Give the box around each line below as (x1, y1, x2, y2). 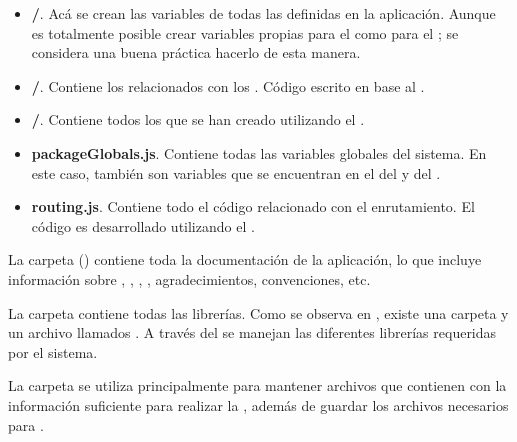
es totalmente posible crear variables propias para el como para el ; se (31, 22, 459, 43)
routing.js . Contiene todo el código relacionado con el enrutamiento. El (31, 196, 475, 217)
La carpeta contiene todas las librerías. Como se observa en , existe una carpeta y (8, 302, 509, 323)
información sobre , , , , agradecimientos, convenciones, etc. (8, 268, 371, 289)
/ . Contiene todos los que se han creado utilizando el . (31, 109, 365, 130)
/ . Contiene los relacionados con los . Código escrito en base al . (31, 75, 425, 96)
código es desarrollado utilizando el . (31, 215, 255, 236)
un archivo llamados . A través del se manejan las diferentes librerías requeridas (8, 322, 497, 343)
